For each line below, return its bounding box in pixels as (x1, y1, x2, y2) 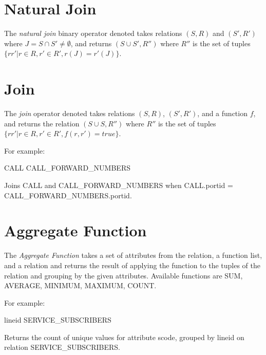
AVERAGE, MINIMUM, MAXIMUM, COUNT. (4, 280, 157, 291)
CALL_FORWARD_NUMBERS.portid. (4, 190, 132, 200)
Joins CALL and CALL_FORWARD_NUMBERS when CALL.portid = (4, 180, 233, 190)
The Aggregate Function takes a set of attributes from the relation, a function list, (4, 250, 262, 260)
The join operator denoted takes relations (4, 108, 135, 119)
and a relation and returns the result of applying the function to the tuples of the (4, 259, 260, 270)
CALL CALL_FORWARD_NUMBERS (4, 162, 130, 173)
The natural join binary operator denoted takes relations (4, 28, 182, 39)
